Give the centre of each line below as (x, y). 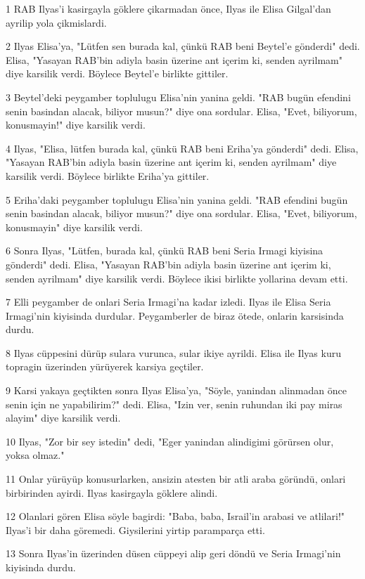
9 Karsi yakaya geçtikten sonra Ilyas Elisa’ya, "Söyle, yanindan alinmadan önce (176, 390)
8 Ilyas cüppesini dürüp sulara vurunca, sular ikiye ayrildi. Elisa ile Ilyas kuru (173, 352)
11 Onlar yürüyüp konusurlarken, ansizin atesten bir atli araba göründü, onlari (176, 479)
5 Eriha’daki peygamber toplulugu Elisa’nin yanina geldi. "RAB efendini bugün (177, 199)
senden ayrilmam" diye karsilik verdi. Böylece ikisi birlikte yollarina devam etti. (177, 278)
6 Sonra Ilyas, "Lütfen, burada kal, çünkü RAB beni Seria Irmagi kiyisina (165, 251)
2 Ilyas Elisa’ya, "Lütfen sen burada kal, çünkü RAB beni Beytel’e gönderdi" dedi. (183, 46)
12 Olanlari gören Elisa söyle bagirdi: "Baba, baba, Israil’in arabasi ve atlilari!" (175, 516)
